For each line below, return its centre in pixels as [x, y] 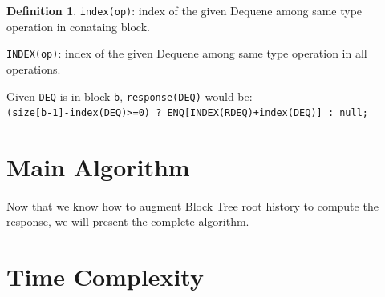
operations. [34, 68]
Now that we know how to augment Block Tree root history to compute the [192, 205]
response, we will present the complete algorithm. [128, 221]
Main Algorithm [98, 167]
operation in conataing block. [78, 26]
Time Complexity [105, 277]
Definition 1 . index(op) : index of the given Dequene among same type [184, 10]
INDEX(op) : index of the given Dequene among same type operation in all [187, 53]
